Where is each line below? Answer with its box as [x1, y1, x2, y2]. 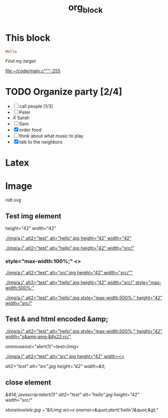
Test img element [5, 212, 62, 220]
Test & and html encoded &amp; [5, 315, 108, 323]
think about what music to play [19, 133, 84, 139]
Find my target [5, 58, 36, 64]
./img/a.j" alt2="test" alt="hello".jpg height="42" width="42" [5, 235, 132, 241]
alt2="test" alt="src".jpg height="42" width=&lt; [5, 363, 106, 370]
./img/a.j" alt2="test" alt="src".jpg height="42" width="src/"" [5, 269, 133, 275]
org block [68, 2, 103, 15]
